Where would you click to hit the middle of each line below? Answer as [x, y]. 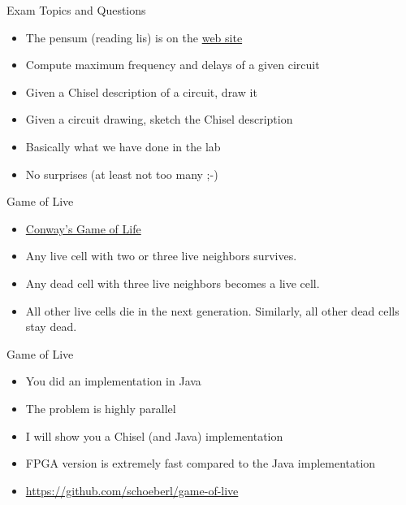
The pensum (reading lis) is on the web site [134, 37]
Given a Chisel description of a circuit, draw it [141, 91]
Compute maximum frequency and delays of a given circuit [173, 65]
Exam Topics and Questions [76, 10]
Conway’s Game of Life [83, 228]
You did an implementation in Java [113, 381]
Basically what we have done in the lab [123, 146]
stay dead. [51, 327]
